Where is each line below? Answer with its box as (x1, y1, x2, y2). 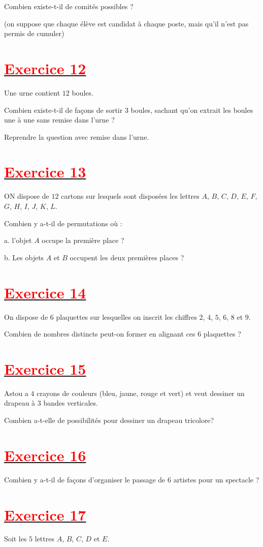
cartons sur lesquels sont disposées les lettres (61, 191, 200, 201)
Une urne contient (4, 87, 60, 98)
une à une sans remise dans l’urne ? (4, 114, 115, 125)
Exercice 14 (4, 282, 86, 302)
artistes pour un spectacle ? (173, 474, 259, 484)
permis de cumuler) (4, 28, 64, 39)
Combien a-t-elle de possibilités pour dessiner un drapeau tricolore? (4, 415, 214, 425)
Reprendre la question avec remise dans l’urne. (4, 131, 149, 142)
